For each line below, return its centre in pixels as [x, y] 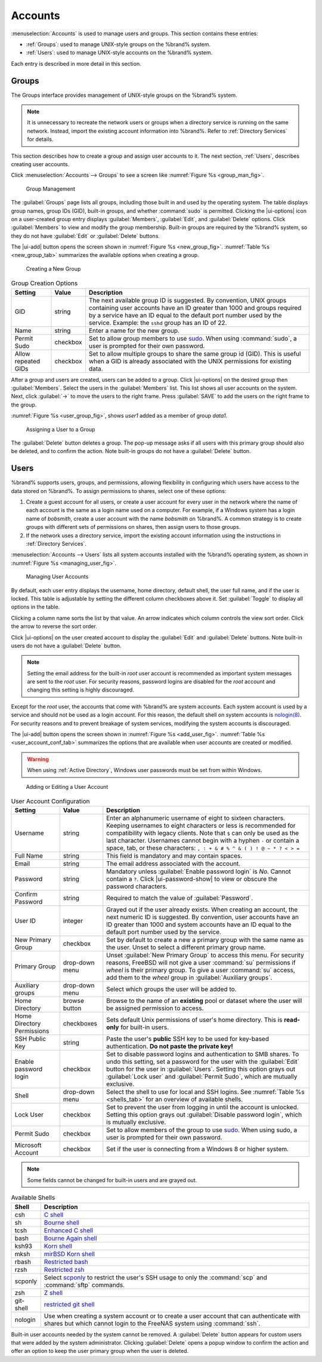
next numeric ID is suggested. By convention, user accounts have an [203, 917]
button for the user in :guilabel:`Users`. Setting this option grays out [201, 1069]
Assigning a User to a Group [61, 429]
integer [73, 921]
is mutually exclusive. [136, 1122]
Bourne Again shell [71, 1238]
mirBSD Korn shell [69, 1254]
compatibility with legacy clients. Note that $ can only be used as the [203, 833]
